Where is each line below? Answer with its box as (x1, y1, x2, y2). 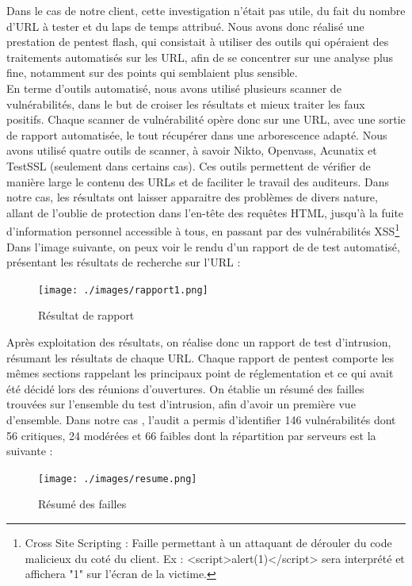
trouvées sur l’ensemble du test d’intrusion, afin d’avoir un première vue (6, 396, 356, 412)
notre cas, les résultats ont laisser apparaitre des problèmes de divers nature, (6, 189, 378, 205)
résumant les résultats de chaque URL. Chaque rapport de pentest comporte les (6, 349, 395, 366)
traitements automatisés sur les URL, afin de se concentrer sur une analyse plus (6, 48, 394, 65)
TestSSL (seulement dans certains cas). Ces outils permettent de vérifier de (6, 157, 371, 174)
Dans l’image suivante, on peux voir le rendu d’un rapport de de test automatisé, (6, 238, 400, 255)
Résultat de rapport (38, 307, 135, 324)
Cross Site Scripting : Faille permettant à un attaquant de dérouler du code (25, 534, 392, 550)
